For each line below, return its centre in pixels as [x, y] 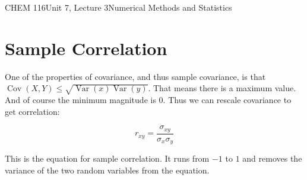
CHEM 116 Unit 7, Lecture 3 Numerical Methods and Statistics [118, 7]
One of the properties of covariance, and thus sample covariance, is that [135, 76]
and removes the [272, 158]
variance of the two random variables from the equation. [107, 170]
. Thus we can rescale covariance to [227, 100]
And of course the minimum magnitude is [80, 100]
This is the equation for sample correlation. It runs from [107, 158]
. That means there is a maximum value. [222, 88]
